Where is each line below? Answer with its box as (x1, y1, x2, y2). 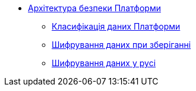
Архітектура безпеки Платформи (28, 3, 161, 13)
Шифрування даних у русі (52, 58, 156, 68)
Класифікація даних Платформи (52, 21, 181, 31)
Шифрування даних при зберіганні (52, 40, 191, 50)
